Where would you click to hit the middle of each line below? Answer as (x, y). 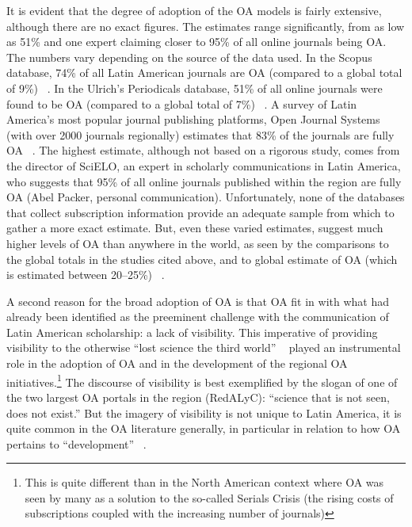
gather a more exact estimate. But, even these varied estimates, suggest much (195, 228)
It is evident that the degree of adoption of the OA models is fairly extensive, (194, 10)
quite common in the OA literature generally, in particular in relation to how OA (204, 428)
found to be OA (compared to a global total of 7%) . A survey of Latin (182, 103)
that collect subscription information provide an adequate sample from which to (200, 212)
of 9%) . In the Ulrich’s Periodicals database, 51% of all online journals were (195, 88)
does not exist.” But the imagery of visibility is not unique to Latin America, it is (204, 412)
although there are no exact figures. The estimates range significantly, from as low (206, 26)
